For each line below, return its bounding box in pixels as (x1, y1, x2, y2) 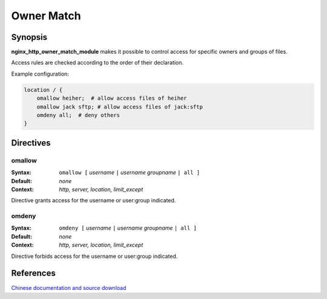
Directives (11, 138, 51, 148)
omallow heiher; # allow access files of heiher (36, 95, 187, 102)
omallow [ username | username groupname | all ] (59, 169, 200, 176)
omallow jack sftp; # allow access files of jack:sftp (36, 103, 203, 110)
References (11, 268, 56, 278)
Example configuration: (11, 70, 70, 77)
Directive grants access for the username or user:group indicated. (11, 197, 176, 204)
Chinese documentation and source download (11, 284, 127, 291)
